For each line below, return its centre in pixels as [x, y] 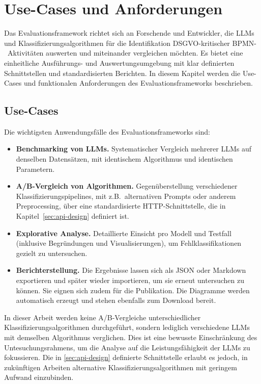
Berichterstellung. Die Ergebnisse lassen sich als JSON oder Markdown [131, 270]
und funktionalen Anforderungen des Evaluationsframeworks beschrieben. [138, 83]
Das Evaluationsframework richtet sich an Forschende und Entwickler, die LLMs [129, 33]
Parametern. [35, 169]
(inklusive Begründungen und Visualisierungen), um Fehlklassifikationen [129, 243]
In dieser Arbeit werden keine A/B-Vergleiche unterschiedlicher [103, 317]
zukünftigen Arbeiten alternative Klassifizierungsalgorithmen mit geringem [121, 367]
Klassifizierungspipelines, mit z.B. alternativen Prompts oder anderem [126, 196]
